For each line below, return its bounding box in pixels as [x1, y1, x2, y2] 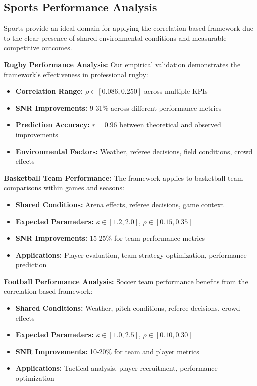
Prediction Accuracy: [15, 119, 90, 130]
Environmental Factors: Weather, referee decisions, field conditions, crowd [15, 146, 253, 156]
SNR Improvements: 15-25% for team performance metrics [15, 233, 205, 243]
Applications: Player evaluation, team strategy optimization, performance [15, 249, 247, 260]
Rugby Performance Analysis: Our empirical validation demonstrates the [4, 59, 241, 69]
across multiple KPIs [144, 86, 208, 96]
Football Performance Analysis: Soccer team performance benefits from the [4, 276, 248, 286]
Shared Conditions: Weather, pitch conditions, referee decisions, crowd [15, 303, 240, 313]
